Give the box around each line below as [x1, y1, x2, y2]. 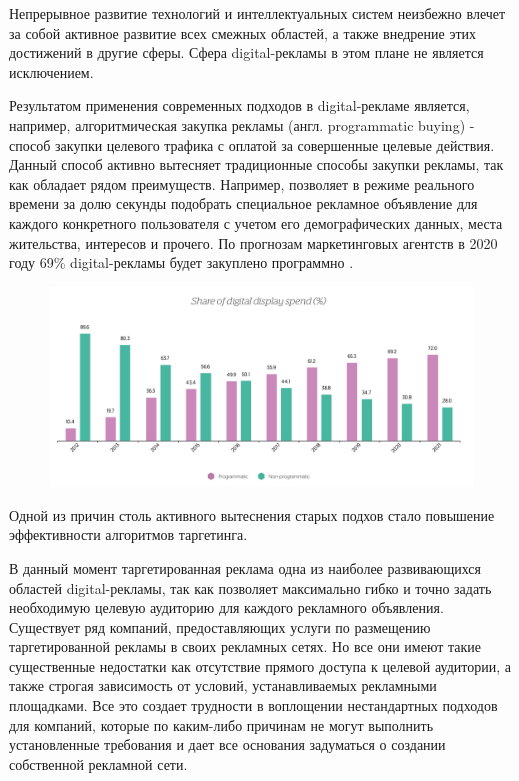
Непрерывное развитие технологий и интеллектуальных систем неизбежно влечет [9, 3, 506, 23]
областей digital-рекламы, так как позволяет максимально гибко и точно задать [9, 577, 492, 598]
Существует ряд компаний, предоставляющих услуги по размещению [9, 616, 431, 637]
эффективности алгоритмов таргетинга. [9, 524, 248, 545]
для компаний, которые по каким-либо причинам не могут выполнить [9, 714, 434, 735]
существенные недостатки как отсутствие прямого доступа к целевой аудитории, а [9, 655, 511, 676]
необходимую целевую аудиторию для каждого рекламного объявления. [9, 597, 444, 618]
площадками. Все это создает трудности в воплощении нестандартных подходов [9, 695, 498, 716]
